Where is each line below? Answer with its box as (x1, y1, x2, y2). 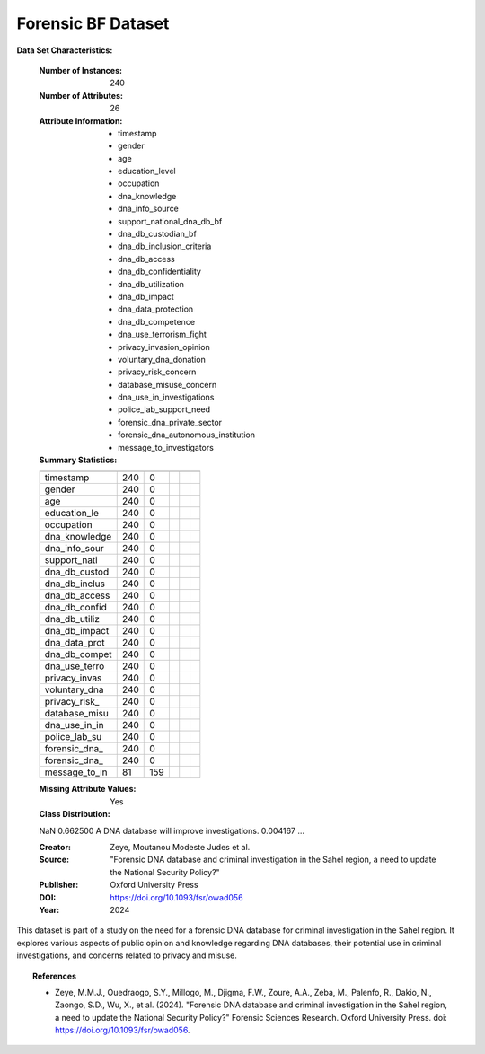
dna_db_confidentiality (118, 266, 202, 277)
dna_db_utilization (118, 278, 184, 289)
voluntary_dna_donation (118, 354, 206, 365)
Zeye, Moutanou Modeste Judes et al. (110, 842, 251, 852)
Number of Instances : (39, 65, 123, 75)
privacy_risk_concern (118, 366, 197, 377)
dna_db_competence (118, 316, 196, 327)
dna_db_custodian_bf (118, 229, 197, 240)
